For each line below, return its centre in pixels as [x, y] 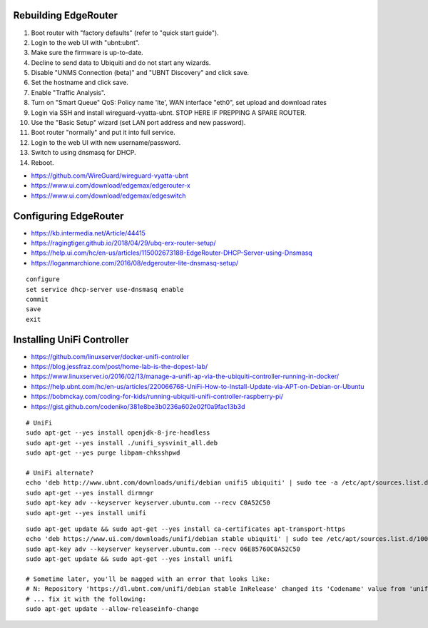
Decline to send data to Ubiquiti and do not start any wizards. [121, 62]
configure [43, 279]
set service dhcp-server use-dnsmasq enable [105, 289]
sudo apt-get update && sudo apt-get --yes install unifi [129, 559]
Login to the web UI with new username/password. [106, 142]
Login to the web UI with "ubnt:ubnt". [86, 42]
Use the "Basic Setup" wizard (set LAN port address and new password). [138, 123]
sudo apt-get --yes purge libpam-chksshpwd [103, 453]
